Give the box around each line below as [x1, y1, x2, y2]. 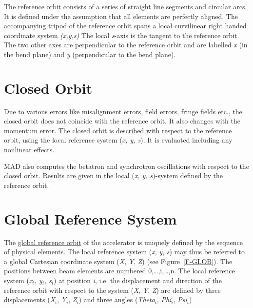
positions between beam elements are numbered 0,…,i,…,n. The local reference [4, 266, 235, 276]
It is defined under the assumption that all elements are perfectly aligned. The [4, 11, 238, 21]
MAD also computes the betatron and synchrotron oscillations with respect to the [4, 161, 249, 171]
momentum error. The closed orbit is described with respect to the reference [4, 125, 232, 135]
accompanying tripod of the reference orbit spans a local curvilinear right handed [4, 21, 247, 31]
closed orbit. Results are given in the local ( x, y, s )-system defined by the [4, 170, 223, 181]
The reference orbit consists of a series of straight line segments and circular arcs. [4, 1, 247, 11]
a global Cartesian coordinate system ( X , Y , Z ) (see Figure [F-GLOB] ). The [4, 256, 233, 266]
